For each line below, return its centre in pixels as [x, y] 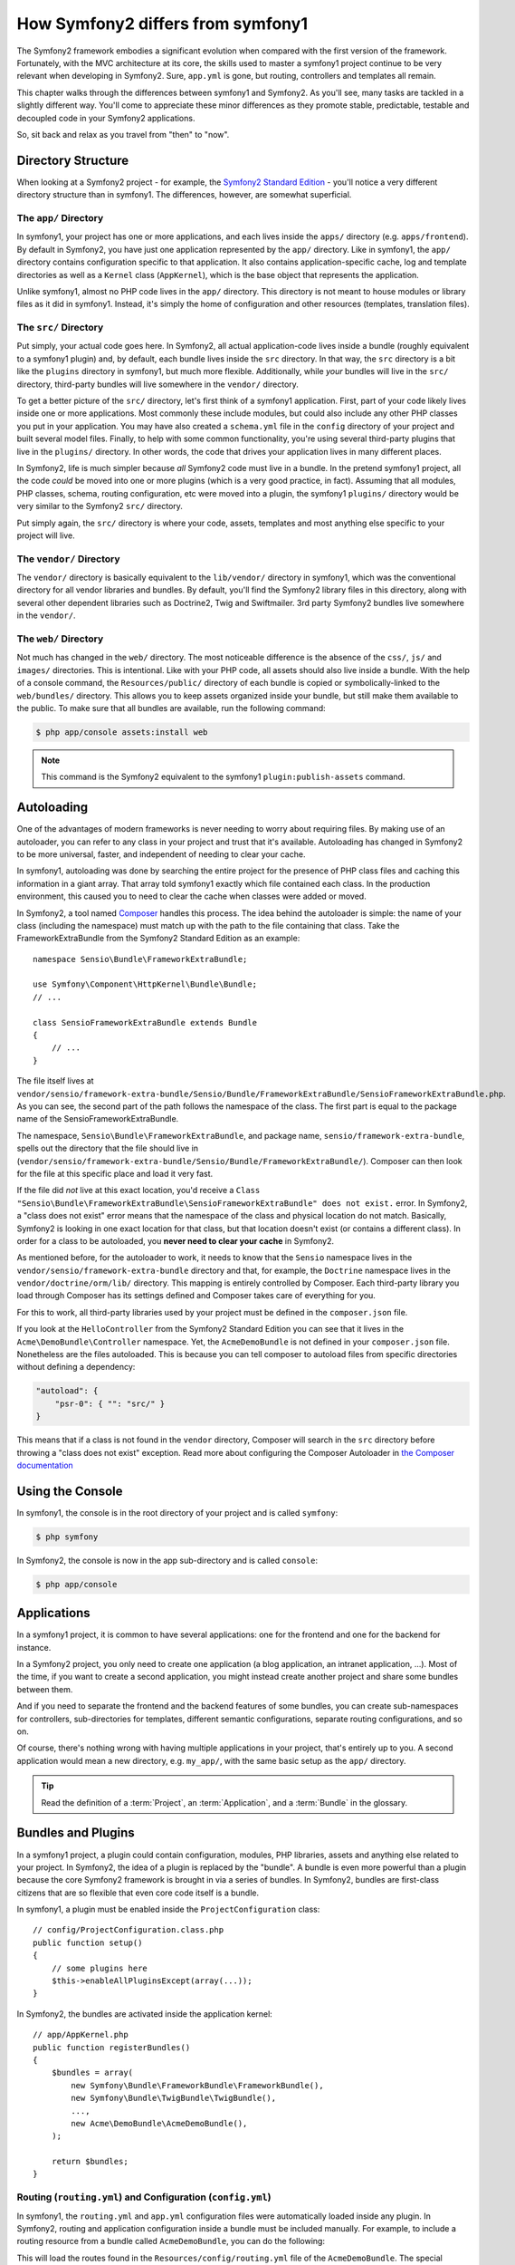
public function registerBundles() [112, 2047]
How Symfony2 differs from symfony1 [162, 24]
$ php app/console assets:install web [122, 732]
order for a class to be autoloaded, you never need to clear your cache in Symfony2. [176, 1240]
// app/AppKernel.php [81, 2035]
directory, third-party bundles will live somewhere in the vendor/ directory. [157, 384]
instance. [34, 1647]
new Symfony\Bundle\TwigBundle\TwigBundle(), [173, 2098]
